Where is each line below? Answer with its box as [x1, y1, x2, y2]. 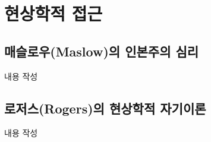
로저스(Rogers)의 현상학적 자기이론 [4, 99, 206, 117]
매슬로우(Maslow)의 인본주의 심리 [4, 42, 199, 60]
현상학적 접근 [4, 1, 103, 26]
